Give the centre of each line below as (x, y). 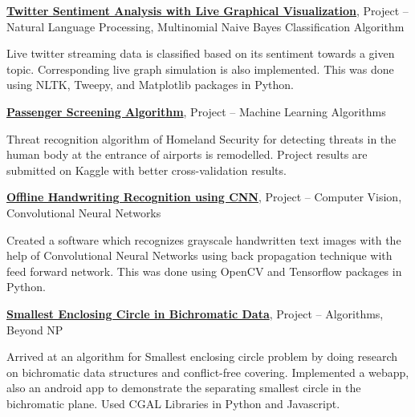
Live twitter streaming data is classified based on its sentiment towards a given (201, 53)
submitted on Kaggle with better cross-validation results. (146, 170)
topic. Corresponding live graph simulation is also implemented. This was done (200, 69)
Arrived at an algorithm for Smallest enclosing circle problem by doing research (202, 356)
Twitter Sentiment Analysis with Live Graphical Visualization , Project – (207, 10)
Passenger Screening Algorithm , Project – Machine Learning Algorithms (196, 111)
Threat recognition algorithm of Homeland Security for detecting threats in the (201, 138)
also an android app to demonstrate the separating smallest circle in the (184, 388)
